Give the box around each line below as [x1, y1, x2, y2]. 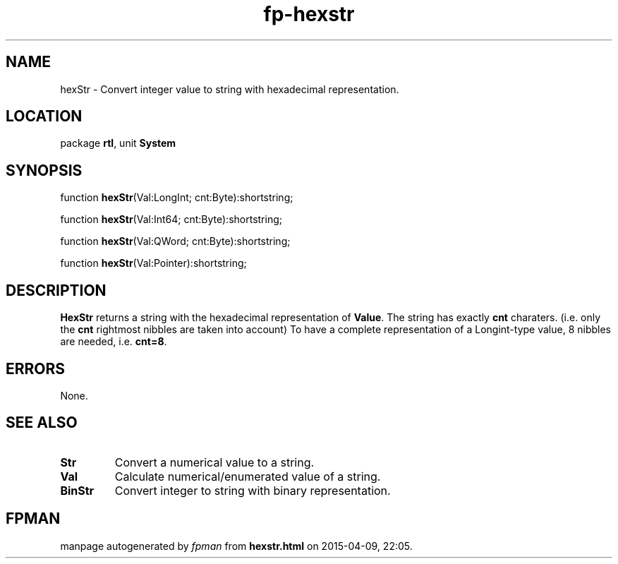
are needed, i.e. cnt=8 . [60, 335, 167, 348]
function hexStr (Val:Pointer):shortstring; [60, 257, 247, 270]
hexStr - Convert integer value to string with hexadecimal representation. [60, 83, 399, 95]
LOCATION [6, 107, 83, 126]
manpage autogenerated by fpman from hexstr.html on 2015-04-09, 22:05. [60, 539, 413, 552]
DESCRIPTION [6, 281, 107, 299]
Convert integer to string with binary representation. [114, 483, 391, 498]
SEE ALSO [6, 414, 78, 432]
